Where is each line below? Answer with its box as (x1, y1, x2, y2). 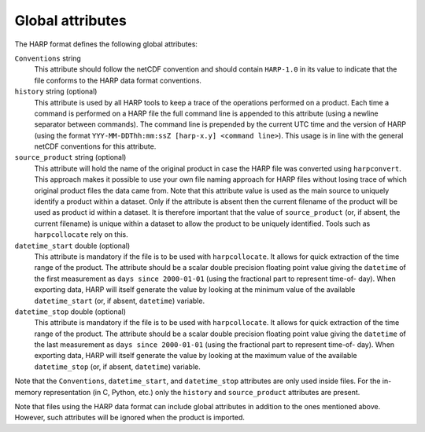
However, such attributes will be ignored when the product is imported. (14, 413, 246, 423)
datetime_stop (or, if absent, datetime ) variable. (34, 362, 201, 371)
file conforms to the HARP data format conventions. (34, 76, 202, 85)
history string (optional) (14, 87, 98, 96)
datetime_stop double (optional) (14, 307, 126, 316)
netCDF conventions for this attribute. (34, 142, 157, 151)
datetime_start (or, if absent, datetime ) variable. (34, 296, 205, 305)
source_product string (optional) (14, 153, 127, 162)
